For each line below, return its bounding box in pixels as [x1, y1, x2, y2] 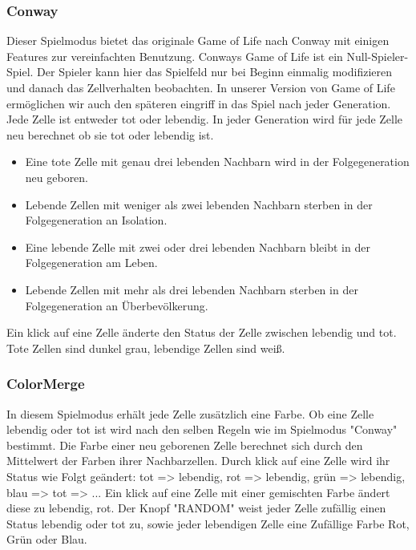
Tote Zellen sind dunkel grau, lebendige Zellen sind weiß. [6, 339, 285, 356]
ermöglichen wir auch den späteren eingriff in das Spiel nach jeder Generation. [6, 95, 391, 111]
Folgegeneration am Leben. [25, 254, 158, 271]
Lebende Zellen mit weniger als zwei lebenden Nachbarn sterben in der [25, 196, 373, 212]
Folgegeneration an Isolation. [25, 212, 168, 228]
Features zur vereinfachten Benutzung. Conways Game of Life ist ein [6, 47, 343, 64]
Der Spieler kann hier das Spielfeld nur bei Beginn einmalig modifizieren [37, 63, 392, 80]
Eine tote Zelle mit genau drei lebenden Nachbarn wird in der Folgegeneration [25, 153, 410, 170]
